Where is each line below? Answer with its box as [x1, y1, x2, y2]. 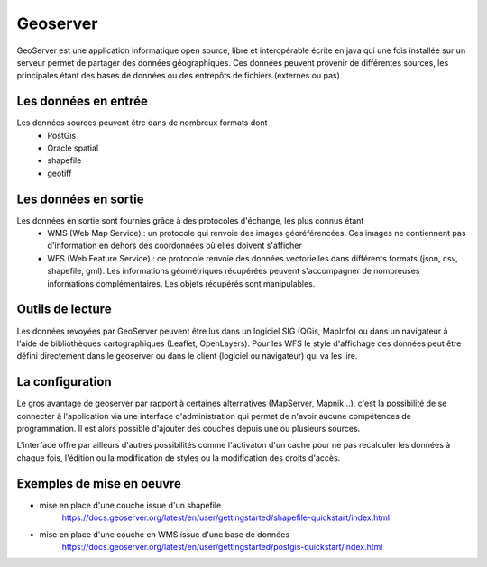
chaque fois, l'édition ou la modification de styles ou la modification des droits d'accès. [16, 452, 341, 463]
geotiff [47, 168, 72, 178]
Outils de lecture [16, 302, 112, 317]
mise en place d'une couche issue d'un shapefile [39, 499, 222, 510]
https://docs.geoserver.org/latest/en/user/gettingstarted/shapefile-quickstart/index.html [61, 512, 391, 523]
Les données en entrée [16, 94, 149, 109]
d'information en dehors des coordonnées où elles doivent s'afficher [47, 240, 302, 251]
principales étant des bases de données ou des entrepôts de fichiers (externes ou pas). [16, 70, 343, 81]
